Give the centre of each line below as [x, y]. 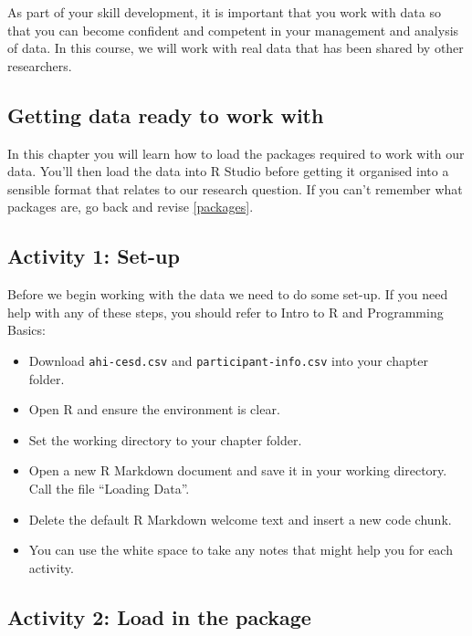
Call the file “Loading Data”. [109, 488]
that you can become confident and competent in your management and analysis [233, 30]
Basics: [26, 330]
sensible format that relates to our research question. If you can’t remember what [235, 188]
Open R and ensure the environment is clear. [154, 409]
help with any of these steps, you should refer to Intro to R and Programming [226, 312]
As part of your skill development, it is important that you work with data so [224, 12]
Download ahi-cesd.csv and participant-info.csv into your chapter [228, 360]
